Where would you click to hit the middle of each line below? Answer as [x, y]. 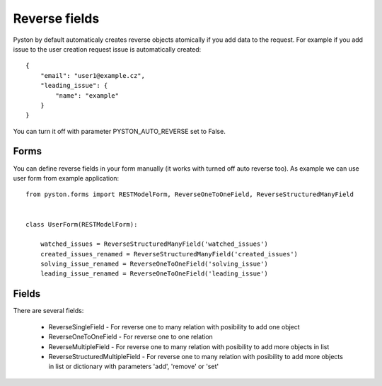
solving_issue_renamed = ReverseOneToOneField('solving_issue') [154, 264]
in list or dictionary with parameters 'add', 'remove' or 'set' [134, 367]
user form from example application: [66, 178]
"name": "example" [87, 95]
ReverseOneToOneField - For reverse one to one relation [131, 337]
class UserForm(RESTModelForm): [82, 224]
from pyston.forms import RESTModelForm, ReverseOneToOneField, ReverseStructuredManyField [190, 194]
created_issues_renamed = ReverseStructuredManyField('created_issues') [169, 254]
